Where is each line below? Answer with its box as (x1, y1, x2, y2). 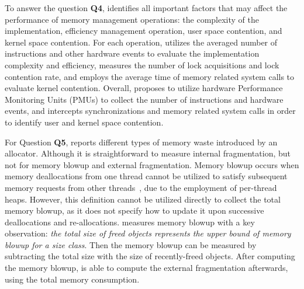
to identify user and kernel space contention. (5, 116, 164, 128)
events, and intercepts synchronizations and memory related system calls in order (5, 105, 296, 117)
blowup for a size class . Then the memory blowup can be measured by (5, 238, 257, 250)
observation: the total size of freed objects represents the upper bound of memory (5, 227, 291, 239)
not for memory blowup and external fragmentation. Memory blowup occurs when (5, 158, 299, 170)
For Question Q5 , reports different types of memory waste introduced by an (5, 135, 278, 148)
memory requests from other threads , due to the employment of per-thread (5, 181, 277, 193)
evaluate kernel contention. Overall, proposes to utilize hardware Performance (5, 82, 283, 94)
